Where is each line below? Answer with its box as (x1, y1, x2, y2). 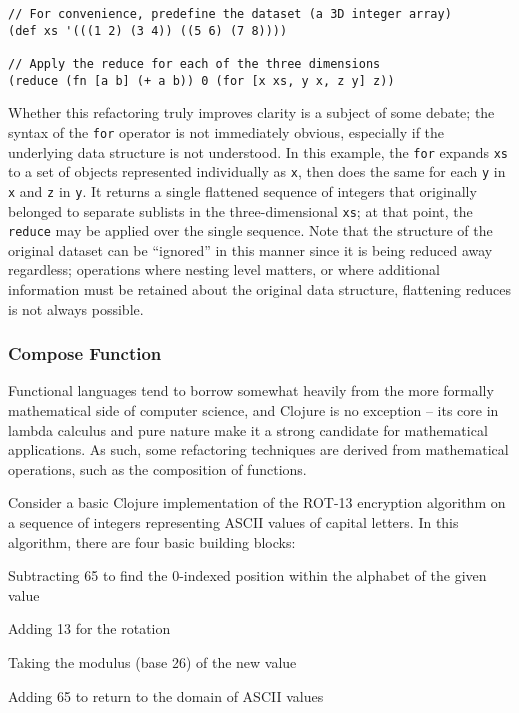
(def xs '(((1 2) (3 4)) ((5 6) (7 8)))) (8, 23, 288, 38)
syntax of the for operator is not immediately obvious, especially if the (8, 121, 445, 142)
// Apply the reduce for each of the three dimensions (8, 56, 381, 71)
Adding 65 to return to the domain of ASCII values (8, 685, 324, 706)
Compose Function (8, 341, 162, 366)
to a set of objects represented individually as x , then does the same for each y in (8, 161, 506, 182)
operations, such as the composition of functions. (8, 458, 307, 479)
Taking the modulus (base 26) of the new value (8, 651, 297, 672)
